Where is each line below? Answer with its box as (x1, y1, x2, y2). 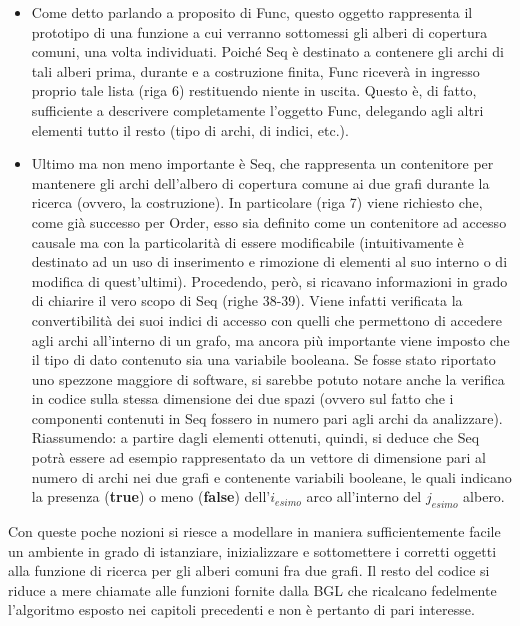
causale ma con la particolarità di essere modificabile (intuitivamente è (31, 231, 464, 252)
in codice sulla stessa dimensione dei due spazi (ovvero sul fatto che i (31, 388, 454, 409)
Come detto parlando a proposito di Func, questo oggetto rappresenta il (31, 2, 473, 22)
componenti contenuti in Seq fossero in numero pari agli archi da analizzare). (31, 407, 503, 428)
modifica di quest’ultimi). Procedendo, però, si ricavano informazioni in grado (31, 270, 508, 291)
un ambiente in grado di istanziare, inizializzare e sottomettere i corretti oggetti (8, 540, 497, 561)
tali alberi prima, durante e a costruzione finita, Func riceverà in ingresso (31, 60, 480, 81)
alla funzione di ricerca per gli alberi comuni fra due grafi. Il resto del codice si (8, 560, 490, 581)
